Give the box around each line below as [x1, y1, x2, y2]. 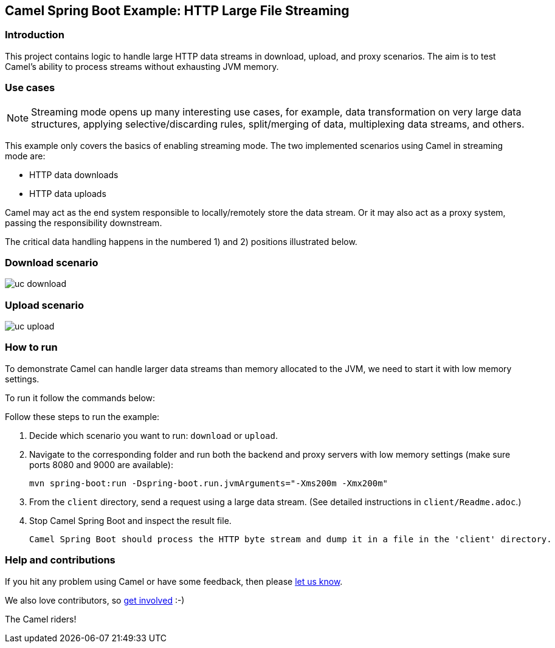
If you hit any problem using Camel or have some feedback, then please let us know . [5, 576, 343, 587]
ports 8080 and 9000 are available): [29, 459, 173, 470]
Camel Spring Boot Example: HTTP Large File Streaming [5, 3, 350, 18]
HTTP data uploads [29, 188, 106, 199]
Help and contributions [5, 554, 115, 567]
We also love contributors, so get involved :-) [5, 595, 185, 605]
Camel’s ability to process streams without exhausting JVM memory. [5, 61, 279, 72]
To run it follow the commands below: [5, 392, 156, 403]
